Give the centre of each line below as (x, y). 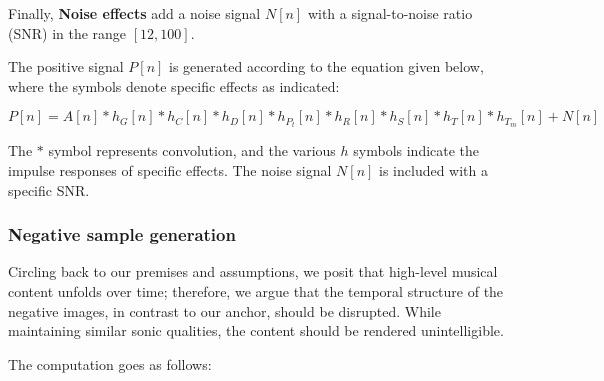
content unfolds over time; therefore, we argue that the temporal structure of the (256, 291)
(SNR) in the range (67, 32)
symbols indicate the (416, 150)
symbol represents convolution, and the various (192, 150)
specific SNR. (49, 189)
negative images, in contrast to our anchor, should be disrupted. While (224, 310)
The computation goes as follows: (110, 363)
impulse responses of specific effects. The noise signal (170, 170)
